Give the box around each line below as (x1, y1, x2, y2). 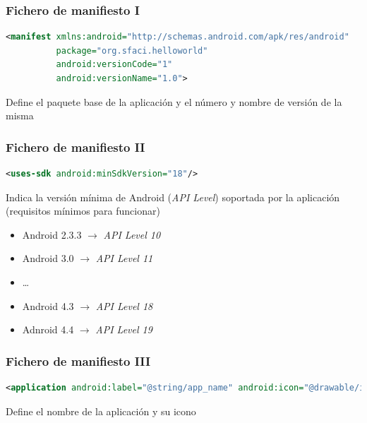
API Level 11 (95, 251, 153, 266)
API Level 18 (95, 298, 153, 313)
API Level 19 (95, 322, 152, 337)
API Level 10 (103, 227, 161, 242)
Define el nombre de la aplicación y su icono (6, 403, 196, 418)
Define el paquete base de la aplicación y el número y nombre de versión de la (6, 94, 342, 109)
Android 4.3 (22, 298, 74, 313)
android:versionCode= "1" (56, 59, 173, 70)
